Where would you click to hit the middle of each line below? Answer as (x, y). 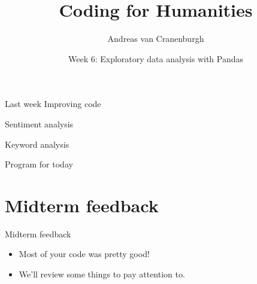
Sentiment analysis (39, 123)
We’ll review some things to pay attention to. (102, 274)
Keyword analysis (37, 144)
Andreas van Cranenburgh (156, 39)
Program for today (39, 164)
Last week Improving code (53, 104)
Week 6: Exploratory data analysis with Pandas (155, 58)
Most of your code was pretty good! (84, 254)
